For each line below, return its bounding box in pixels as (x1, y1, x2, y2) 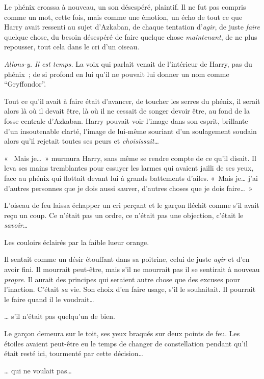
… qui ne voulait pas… (4, 365, 72, 375)
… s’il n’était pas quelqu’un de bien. (4, 311, 116, 321)
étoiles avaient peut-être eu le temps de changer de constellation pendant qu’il (4, 338, 248, 348)
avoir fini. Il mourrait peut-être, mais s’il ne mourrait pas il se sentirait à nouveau (4, 264, 260, 275)
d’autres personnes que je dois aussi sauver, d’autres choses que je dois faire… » (4, 182, 253, 193)
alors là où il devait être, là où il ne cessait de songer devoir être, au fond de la (4, 105, 250, 116)
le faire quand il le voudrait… (4, 293, 94, 304)
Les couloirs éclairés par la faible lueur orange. (4, 236, 149, 247)
